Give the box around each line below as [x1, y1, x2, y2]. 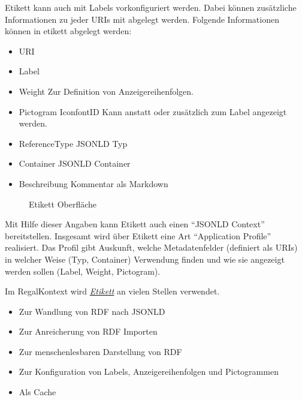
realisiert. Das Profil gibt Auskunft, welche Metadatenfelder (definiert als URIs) [5, 241, 298, 254]
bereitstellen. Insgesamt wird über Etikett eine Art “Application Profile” [5, 229, 271, 242]
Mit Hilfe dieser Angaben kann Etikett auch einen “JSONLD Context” [5, 218, 265, 230]
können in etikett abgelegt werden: [5, 25, 132, 37]
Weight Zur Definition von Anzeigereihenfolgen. [19, 85, 194, 97]
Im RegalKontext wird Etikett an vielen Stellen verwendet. [5, 285, 220, 297]
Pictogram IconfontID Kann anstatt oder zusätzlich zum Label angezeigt [19, 105, 287, 118]
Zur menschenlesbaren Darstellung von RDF [19, 345, 182, 357]
